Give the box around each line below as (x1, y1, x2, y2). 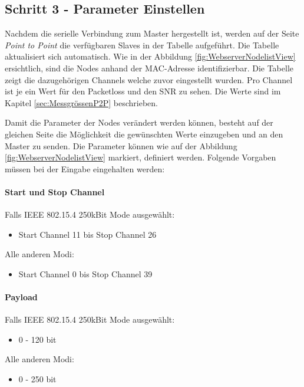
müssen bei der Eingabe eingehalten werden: (5, 162, 165, 175)
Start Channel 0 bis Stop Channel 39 (18, 267, 153, 280)
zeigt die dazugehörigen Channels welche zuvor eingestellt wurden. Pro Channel (5, 73, 293, 86)
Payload (5, 291, 38, 303)
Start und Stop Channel (5, 185, 105, 198)
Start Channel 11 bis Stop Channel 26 (18, 228, 157, 240)
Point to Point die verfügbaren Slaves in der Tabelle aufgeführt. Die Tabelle (5, 38, 279, 51)
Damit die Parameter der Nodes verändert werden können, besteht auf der (5, 116, 273, 129)
